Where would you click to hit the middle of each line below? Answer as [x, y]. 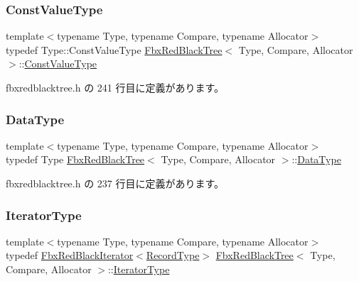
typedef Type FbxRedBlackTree [75, 159]
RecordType [173, 255]
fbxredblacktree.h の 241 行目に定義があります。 [115, 87]
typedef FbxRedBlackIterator [70, 255]
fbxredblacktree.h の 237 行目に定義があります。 [115, 183]
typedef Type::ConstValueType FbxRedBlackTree [114, 49]
